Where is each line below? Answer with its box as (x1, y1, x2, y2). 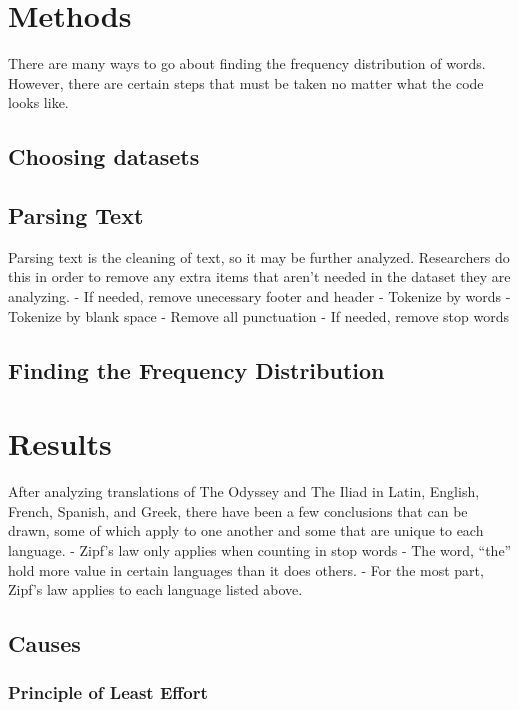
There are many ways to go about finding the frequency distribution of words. (8, 53, 486, 74)
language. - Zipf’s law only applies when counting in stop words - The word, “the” (8, 539, 512, 560)
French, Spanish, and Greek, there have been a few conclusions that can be (8, 500, 468, 521)
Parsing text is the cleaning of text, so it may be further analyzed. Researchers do (8, 246, 510, 267)
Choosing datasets (8, 141, 200, 172)
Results (8, 423, 112, 464)
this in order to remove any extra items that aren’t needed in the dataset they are (8, 266, 511, 287)
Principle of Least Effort (8, 680, 208, 705)
